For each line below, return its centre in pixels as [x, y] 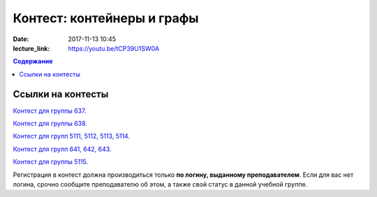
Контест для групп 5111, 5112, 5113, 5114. [72, 136]
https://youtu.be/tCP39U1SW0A [114, 48]
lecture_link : [31, 48]
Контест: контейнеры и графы [106, 18]
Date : [21, 39]
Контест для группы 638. [50, 124]
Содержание [33, 61]
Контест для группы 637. [50, 111]
